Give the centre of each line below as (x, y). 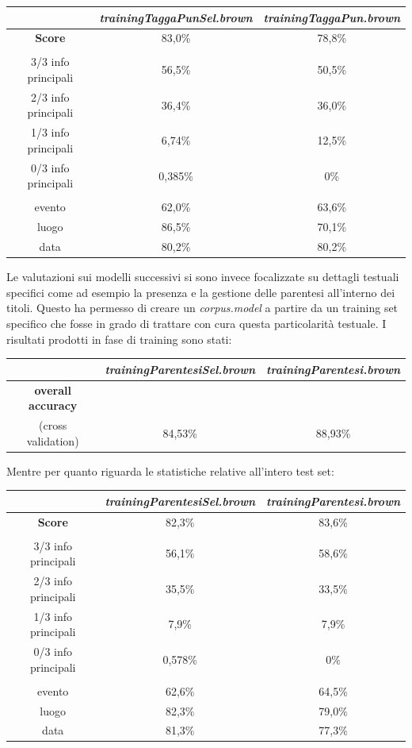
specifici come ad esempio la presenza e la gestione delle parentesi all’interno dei (201, 292)
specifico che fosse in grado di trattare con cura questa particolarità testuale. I (196, 323)
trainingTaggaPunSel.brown (176, 17)
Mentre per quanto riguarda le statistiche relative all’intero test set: (170, 470)
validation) (53, 440)
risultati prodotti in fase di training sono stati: (119, 339)
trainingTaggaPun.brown (332, 17)
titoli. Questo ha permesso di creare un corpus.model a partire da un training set (202, 308)
